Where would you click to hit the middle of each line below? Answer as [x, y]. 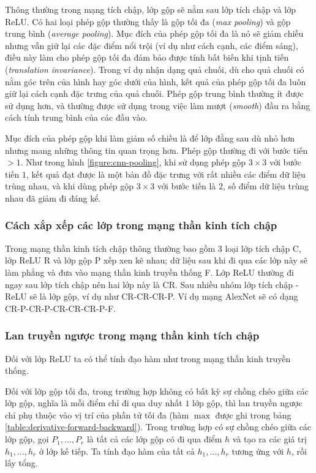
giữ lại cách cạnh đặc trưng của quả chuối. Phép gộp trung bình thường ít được [154, 93]
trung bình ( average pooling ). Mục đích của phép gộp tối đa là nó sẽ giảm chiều [154, 33]
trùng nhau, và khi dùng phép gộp [70, 186]
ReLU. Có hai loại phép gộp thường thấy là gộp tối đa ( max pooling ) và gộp [148, 21]
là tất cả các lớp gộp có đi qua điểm [154, 439]
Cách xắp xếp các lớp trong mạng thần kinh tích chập [141, 225]
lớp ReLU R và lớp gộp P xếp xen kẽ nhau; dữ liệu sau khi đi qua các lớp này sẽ [156, 260]
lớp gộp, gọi [27, 439]
